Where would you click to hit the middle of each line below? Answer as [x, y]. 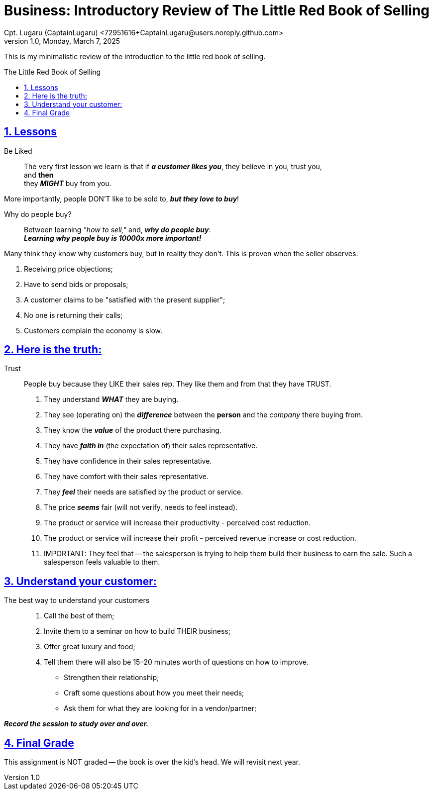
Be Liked [18, 151]
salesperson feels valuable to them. [102, 562]
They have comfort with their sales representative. [126, 477]
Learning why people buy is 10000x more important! [113, 238]
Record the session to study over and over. [76, 724]
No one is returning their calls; [73, 315]
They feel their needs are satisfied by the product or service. [144, 492]
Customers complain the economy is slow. [93, 330]
